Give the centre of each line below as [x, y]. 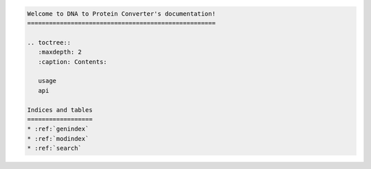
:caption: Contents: [73, 61]
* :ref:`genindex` [58, 129]
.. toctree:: [49, 42]
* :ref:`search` [55, 148]
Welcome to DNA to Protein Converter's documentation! [121, 13]
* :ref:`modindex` [58, 138]
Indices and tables [60, 110]
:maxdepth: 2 [60, 52]
